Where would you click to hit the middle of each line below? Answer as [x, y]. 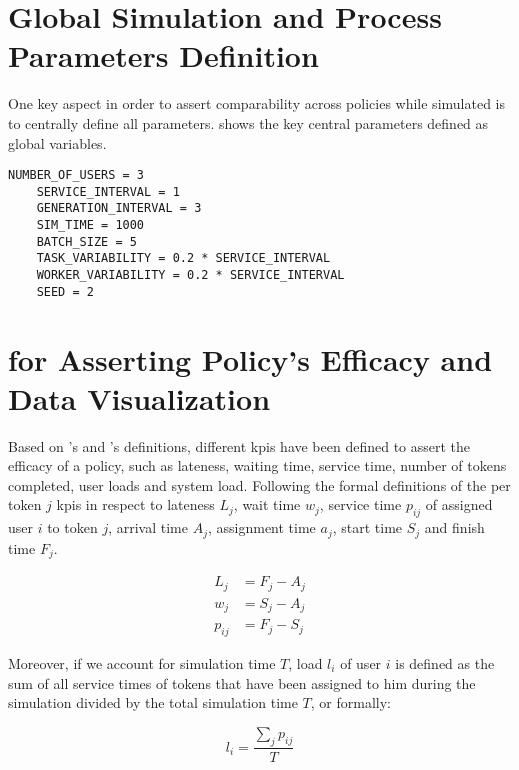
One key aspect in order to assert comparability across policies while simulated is [256, 103]
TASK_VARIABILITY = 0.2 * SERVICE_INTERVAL [183, 258]
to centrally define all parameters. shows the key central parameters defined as [248, 122]
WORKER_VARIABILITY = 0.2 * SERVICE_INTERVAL [190, 275]
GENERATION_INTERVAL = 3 [119, 208]
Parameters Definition [163, 55]
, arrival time [148, 527]
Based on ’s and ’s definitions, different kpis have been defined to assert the [239, 445]
